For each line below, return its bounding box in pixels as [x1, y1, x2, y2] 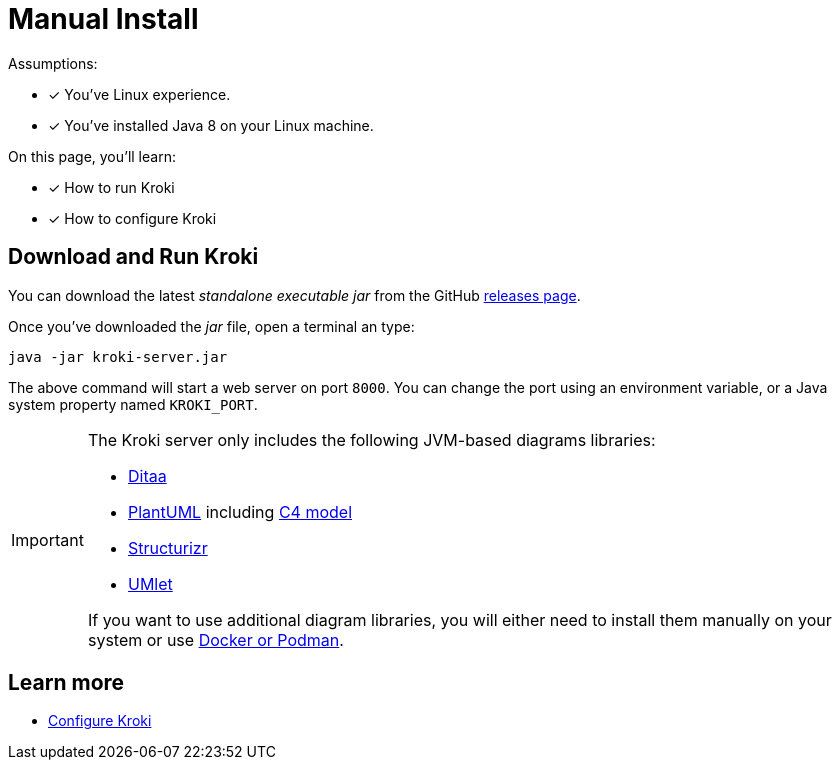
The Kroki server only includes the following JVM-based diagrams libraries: [87, 429, 656, 450]
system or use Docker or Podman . [87, 629, 344, 650]
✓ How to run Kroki [48, 178, 175, 196]
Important [11, 529, 84, 550]
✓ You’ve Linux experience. [48, 85, 231, 103]
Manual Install [8, 2, 199, 36]
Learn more [8, 670, 125, 696]
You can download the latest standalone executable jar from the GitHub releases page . [8, 286, 581, 304]
